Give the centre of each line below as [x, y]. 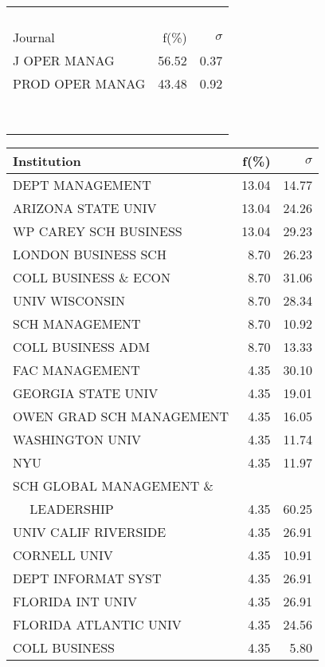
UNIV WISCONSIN [69, 300]
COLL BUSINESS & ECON [92, 277]
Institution [47, 161]
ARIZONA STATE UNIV [85, 208]
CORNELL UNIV [63, 555]
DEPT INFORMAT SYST [87, 578]
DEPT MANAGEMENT [82, 185]
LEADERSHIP [72, 509]
